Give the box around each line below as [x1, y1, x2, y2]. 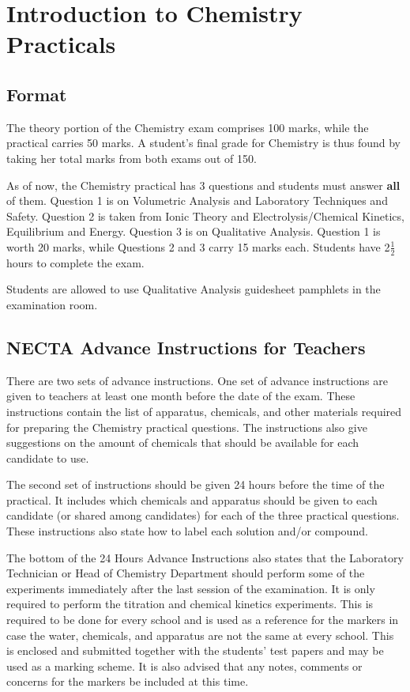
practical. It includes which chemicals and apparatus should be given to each [6, 491, 378, 508]
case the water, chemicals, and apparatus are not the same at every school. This [6, 626, 394, 643]
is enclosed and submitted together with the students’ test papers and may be [6, 642, 384, 659]
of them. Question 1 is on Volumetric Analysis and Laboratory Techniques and [6, 192, 388, 209]
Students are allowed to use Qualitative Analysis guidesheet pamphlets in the [6, 281, 381, 297]
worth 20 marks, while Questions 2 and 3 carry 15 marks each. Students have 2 [6, 238, 390, 255]
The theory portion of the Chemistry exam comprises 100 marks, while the [6, 119, 369, 135]
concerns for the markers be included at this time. [6, 673, 249, 690]
